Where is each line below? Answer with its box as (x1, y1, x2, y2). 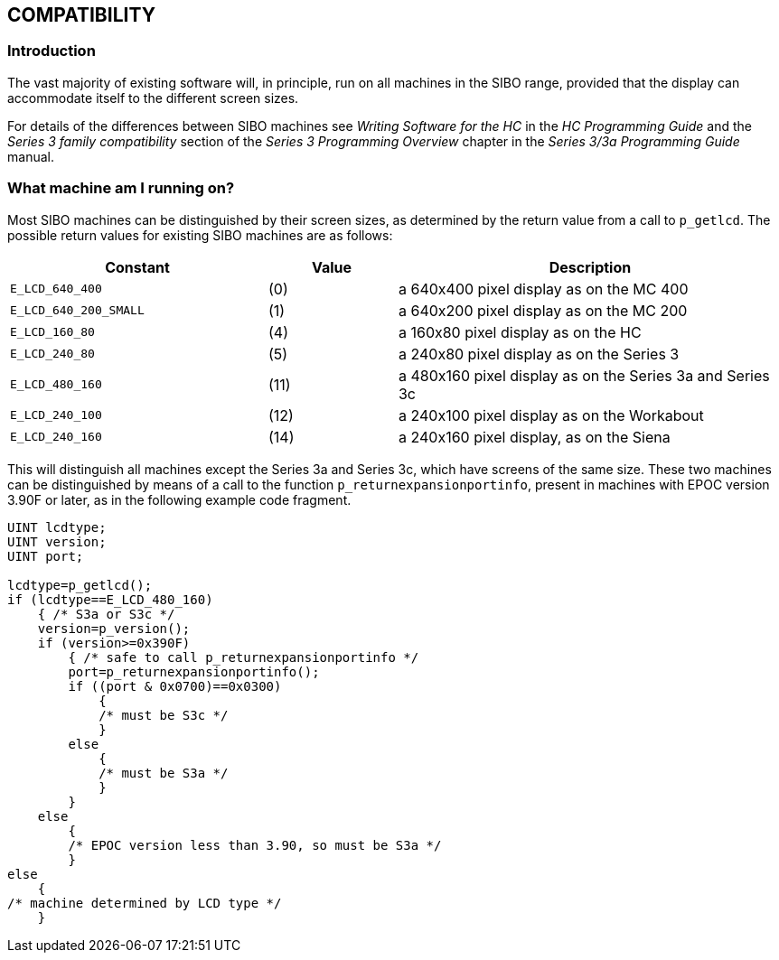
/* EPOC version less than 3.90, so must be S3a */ (68, 837, 442, 853)
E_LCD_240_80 (10, 347, 95, 361)
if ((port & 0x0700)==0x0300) (68, 678, 282, 694)
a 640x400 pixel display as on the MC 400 (398, 279, 689, 298)
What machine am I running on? (7, 179, 235, 198)
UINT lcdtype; (7, 519, 107, 535)
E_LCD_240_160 (10, 430, 102, 444)
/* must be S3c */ (99, 707, 229, 722)
